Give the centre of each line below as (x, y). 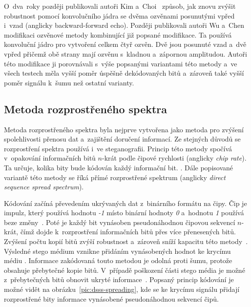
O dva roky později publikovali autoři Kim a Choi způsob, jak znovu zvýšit (120, 6)
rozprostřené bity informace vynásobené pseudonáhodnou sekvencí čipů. (111, 298)
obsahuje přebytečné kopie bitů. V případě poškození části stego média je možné (125, 270)
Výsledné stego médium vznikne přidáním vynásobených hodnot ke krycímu (117, 251)
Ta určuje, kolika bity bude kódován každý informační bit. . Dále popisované (119, 167)
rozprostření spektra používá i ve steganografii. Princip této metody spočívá (118, 148)
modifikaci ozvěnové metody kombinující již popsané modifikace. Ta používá (118, 34)
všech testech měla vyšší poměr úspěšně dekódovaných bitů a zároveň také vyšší (124, 73)
